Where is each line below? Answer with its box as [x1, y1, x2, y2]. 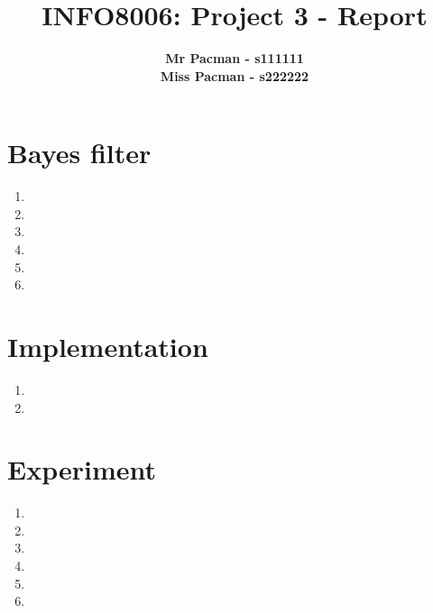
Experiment [7, 451, 157, 488]
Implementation [7, 328, 208, 364]
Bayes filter [7, 134, 152, 171]
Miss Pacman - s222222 [160, 66, 309, 85]
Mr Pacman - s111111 [165, 49, 304, 68]
